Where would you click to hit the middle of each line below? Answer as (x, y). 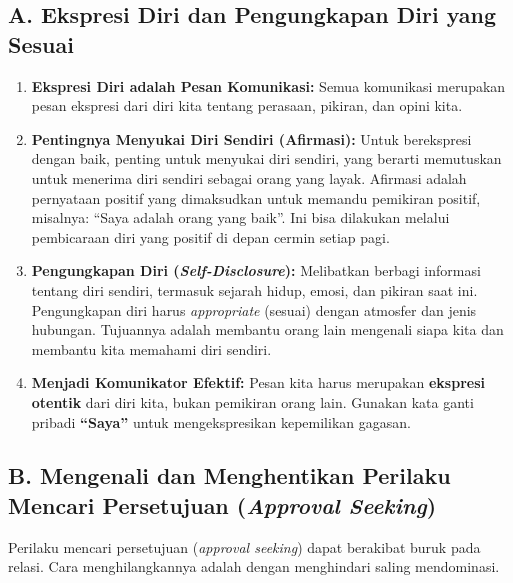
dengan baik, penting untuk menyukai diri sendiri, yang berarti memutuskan (266, 158)
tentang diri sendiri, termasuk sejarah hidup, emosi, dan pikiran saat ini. (254, 289)
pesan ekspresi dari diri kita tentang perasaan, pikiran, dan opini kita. (247, 105)
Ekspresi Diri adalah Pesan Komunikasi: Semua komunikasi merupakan (268, 85)
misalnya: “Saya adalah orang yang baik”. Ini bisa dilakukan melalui (240, 217)
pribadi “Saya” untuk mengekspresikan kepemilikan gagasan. (221, 421)
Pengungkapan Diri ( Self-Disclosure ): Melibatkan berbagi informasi (256, 270)
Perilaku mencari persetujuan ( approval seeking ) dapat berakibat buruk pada (244, 546)
